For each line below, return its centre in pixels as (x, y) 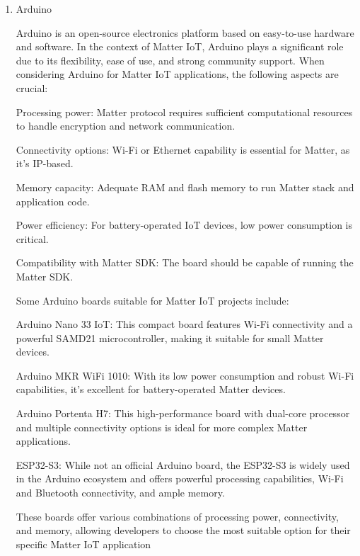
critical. (32, 238)
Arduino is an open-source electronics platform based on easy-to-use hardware (185, 32)
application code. (53, 201)
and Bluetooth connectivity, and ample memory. (120, 493)
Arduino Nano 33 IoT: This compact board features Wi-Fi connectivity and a (184, 324)
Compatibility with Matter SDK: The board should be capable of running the (185, 262)
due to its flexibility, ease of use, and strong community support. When (170, 60)
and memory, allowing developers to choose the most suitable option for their (183, 530)
